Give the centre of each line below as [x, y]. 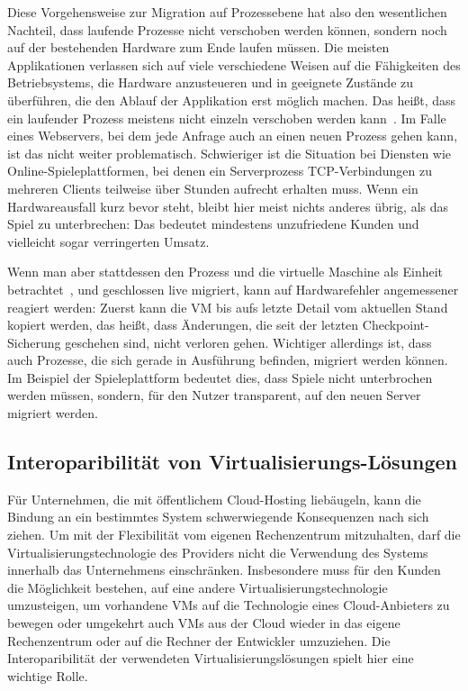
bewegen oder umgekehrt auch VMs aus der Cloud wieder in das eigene [204, 623]
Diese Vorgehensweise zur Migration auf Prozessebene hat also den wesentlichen [227, 12]
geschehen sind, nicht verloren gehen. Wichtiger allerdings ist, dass [248, 342]
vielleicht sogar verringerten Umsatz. [108, 241]
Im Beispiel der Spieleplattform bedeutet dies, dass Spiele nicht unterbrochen [220, 377]
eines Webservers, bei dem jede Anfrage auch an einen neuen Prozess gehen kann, [233, 136]
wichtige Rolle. [48, 675]
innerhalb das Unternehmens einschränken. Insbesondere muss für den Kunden [224, 570]
